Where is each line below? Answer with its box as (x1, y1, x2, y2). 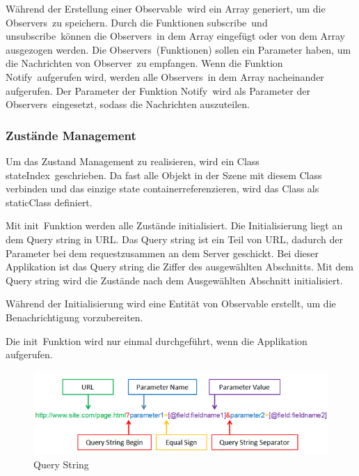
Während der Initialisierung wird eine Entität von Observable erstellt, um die (6, 296, 336, 311)
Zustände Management (6, 126, 136, 144)
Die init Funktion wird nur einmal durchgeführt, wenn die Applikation (6, 333, 308, 348)
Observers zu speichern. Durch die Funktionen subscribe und (6, 15, 268, 29)
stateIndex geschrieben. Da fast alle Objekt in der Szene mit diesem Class (6, 167, 322, 182)
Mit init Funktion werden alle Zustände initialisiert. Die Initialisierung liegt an (6, 218, 343, 233)
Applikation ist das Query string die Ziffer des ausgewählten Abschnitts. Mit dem (6, 259, 353, 274)
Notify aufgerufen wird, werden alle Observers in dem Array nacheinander (6, 69, 324, 84)
